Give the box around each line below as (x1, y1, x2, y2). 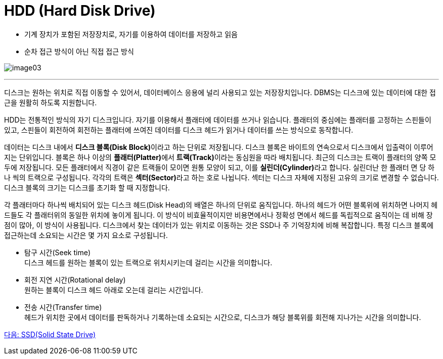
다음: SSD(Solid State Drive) (4, 330, 96, 339)
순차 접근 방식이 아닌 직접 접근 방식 (24, 47, 134, 56)
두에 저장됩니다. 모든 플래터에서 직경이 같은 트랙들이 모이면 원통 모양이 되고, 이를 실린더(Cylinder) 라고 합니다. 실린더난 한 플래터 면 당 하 (4, 163, 435, 172)
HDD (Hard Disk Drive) (4, 2, 156, 19)
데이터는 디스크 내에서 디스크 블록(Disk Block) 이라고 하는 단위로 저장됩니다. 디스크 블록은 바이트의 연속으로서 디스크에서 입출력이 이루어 (4, 142, 433, 151)
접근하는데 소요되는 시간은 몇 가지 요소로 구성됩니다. (4, 230, 168, 240)
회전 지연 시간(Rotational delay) (24, 275, 126, 284)
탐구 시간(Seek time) (24, 248, 91, 257)
